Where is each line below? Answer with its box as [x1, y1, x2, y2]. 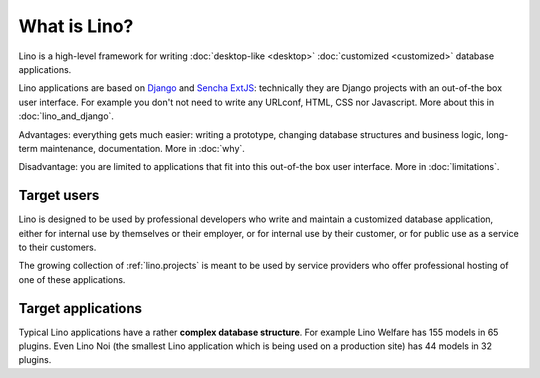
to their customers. [18, 241, 97, 253]
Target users [18, 187, 100, 204]
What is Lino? [18, 15, 134, 37]
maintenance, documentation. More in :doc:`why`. [40, 142, 245, 154]
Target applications [18, 300, 143, 317]
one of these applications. [18, 273, 126, 285]
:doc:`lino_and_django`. [18, 110, 115, 122]
